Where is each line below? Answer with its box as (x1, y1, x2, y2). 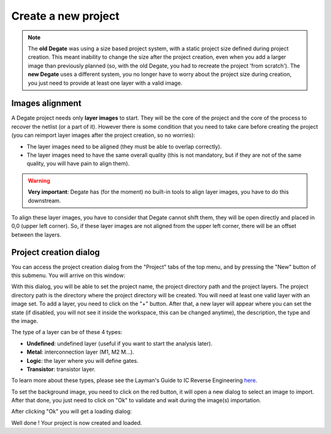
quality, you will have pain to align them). (26, 160, 130, 167)
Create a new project (11, 9, 120, 23)
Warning (28, 177, 50, 184)
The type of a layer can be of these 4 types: (11, 329, 123, 336)
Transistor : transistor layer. (26, 365, 96, 373)
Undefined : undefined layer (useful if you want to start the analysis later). (26, 340, 213, 347)
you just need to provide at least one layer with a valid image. (28, 79, 183, 86)
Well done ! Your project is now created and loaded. (11, 419, 142, 426)
